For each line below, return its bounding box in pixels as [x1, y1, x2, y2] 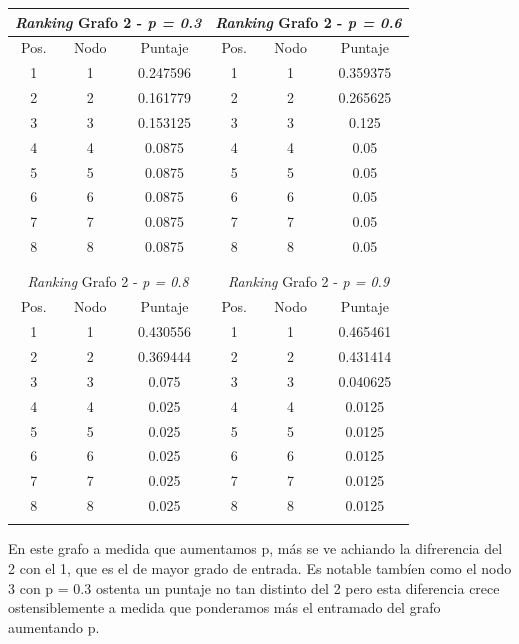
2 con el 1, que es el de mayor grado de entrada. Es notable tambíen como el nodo [8, 557, 512, 578]
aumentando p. [8, 616, 100, 637]
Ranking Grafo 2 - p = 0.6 [215, 11, 402, 32]
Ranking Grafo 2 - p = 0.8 [27, 271, 189, 292]
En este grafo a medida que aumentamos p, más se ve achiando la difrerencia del [8, 538, 503, 559]
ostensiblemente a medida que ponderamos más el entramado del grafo [8, 597, 441, 618]
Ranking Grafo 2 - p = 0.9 [227, 271, 390, 292]
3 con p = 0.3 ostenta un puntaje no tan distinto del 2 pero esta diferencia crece [8, 577, 500, 598]
